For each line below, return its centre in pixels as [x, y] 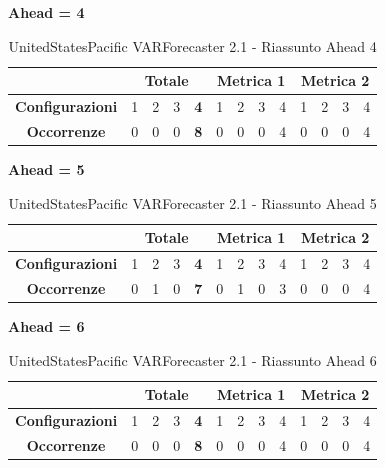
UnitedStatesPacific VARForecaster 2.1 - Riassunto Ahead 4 [192, 45]
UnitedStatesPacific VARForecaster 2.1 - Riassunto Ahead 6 [192, 359]
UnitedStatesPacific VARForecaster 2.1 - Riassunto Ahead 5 [192, 202]
